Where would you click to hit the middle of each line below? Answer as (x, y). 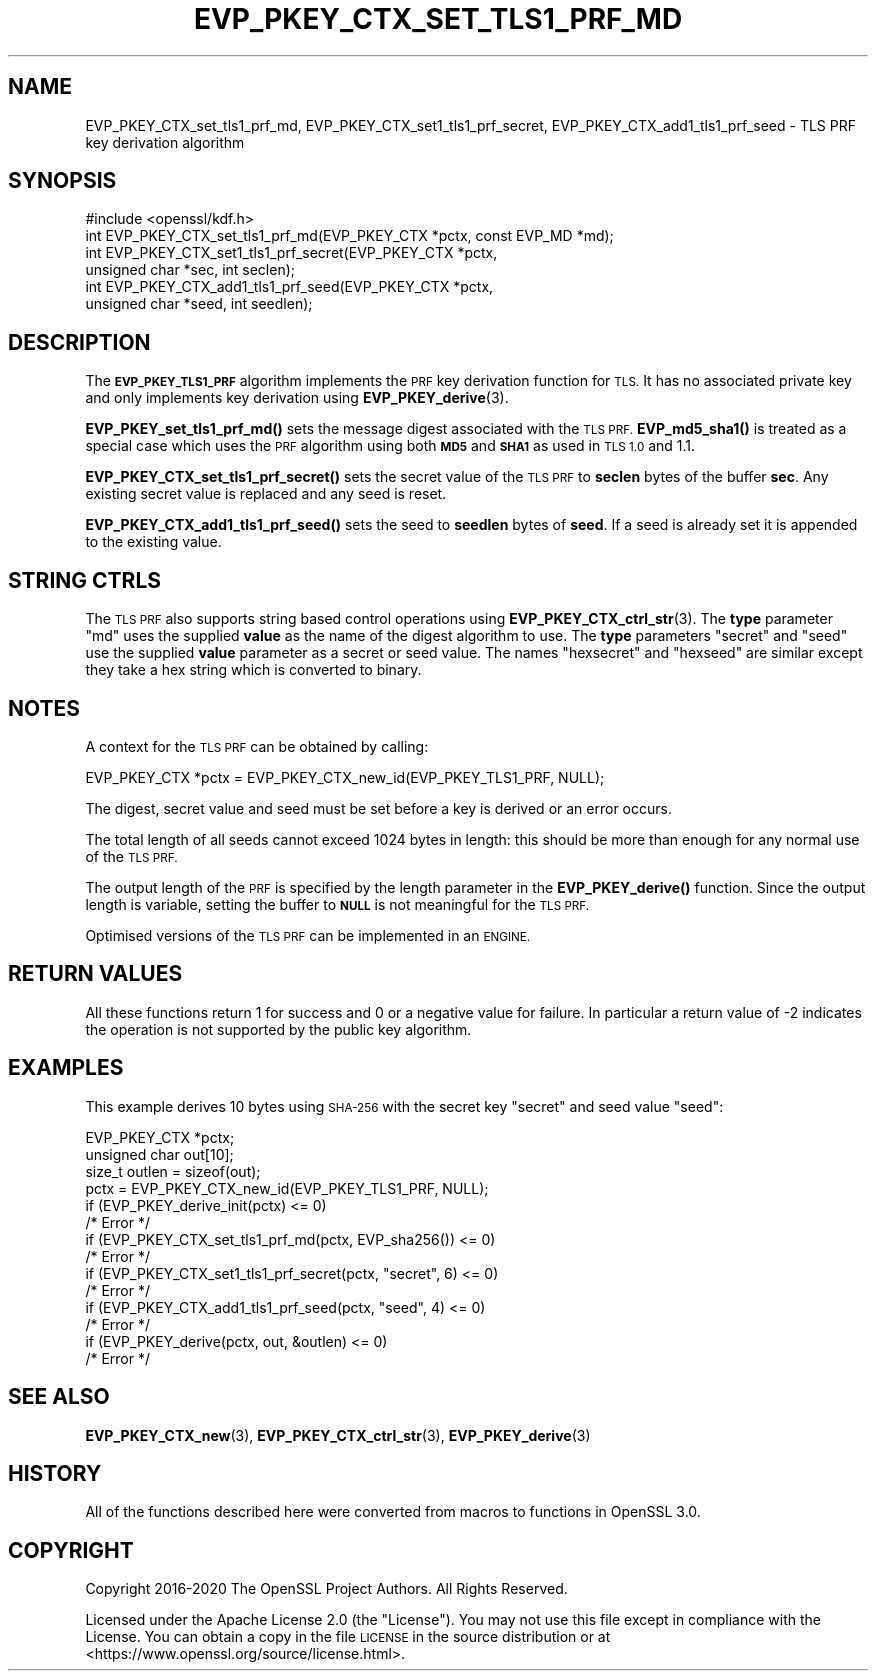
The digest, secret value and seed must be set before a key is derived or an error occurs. (378, 808)
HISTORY (55, 1473)
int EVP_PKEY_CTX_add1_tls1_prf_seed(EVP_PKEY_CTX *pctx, (289, 287)
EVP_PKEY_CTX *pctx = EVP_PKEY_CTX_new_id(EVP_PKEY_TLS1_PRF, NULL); (345, 777)
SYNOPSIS (62, 181)
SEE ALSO (59, 1397)
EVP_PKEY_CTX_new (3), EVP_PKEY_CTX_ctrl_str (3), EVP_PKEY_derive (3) (338, 1435)
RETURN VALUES (95, 974)
